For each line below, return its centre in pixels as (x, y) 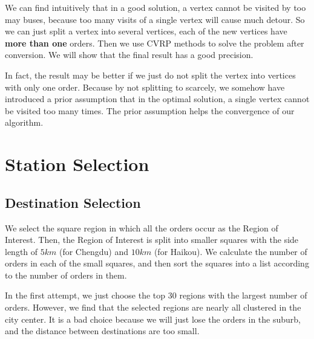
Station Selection (77, 164)
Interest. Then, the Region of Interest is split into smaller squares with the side (152, 240)
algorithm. (24, 122)
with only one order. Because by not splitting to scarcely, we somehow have (145, 87)
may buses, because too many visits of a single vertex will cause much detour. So (155, 19)
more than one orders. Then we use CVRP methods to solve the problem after (155, 43)
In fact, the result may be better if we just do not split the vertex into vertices (150, 75)
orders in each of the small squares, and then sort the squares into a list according (157, 263)
